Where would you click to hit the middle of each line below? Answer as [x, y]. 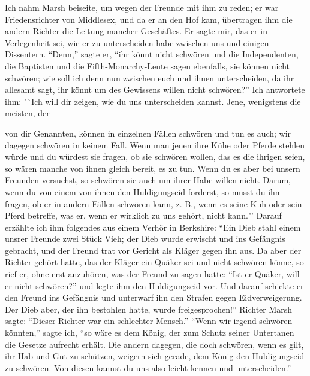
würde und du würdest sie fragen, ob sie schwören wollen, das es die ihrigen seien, [155, 157]
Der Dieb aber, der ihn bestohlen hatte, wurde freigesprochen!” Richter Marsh [149, 309]
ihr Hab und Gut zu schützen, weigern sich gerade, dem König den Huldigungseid [155, 356]
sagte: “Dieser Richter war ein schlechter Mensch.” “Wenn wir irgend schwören [149, 321]
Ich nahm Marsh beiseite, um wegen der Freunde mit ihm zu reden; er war [142, 7]
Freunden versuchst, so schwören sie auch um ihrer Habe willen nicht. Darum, [148, 180]
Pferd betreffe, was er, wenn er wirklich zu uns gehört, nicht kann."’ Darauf [143, 215]
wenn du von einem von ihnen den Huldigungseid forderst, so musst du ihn [142, 191]
